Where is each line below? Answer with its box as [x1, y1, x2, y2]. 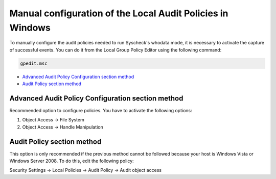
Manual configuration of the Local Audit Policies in [9, 8, 228, 19]
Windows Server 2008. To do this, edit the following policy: [9, 158, 134, 164]
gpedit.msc [20, 60, 48, 66]
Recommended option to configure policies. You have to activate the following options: [9, 108, 192, 113]
